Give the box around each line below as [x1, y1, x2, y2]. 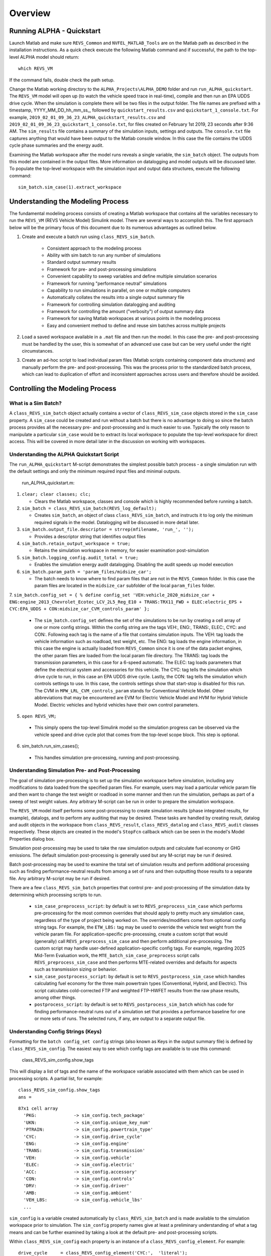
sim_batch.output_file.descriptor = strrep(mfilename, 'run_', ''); [22, 527, 194, 533]
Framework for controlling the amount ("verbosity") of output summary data [47, 308, 204, 315]
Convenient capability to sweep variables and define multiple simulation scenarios [47, 273, 217, 279]
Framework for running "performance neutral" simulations [47, 280, 167, 286]
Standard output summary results [47, 259, 116, 265]
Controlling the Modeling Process [9, 384, 116, 393]
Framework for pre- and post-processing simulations [47, 266, 157, 272]
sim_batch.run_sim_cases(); [22, 743, 80, 749]
